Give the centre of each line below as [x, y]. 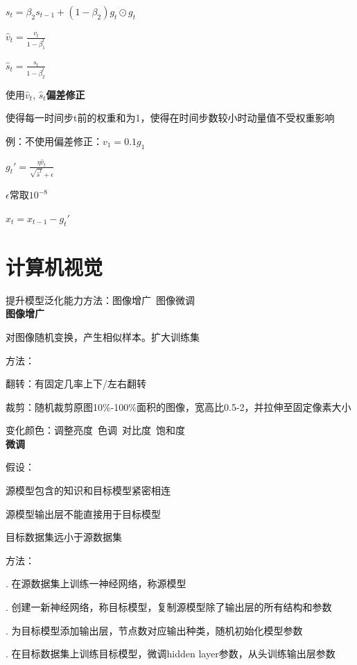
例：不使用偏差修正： [54, 141]
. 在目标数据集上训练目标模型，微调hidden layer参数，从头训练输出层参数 [171, 654]
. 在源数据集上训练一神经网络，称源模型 [96, 583]
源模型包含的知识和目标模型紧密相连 [88, 490]
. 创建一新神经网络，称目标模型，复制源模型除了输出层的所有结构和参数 [169, 607]
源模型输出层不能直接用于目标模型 [83, 513]
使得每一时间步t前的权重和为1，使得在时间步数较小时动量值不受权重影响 [170, 118]
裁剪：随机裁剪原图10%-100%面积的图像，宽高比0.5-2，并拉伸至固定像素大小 [178, 406]
